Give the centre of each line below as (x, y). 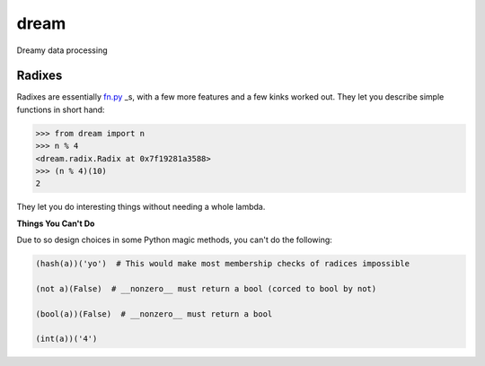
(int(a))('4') (66, 339)
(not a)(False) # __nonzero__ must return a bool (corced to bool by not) (206, 288)
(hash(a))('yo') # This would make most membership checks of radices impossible (223, 264)
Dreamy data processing (62, 50)
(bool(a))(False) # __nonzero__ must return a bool (154, 314)
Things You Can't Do (56, 223)
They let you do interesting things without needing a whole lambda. (141, 207)
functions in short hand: (61, 109)
